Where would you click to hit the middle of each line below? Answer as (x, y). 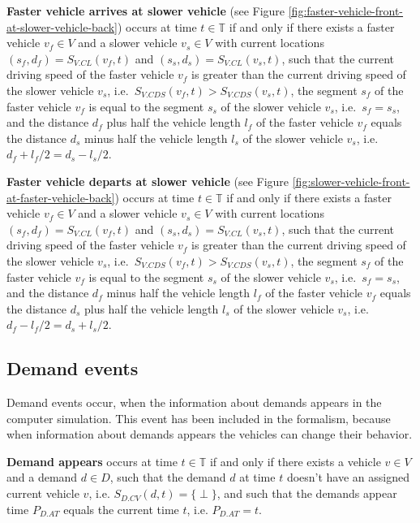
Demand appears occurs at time (92, 461)
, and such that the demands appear (307, 493)
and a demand (42, 477)
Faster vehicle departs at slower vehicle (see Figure (148, 181)
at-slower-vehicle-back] (62, 26)
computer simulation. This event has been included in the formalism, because (199, 418)
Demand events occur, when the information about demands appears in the (194, 402)
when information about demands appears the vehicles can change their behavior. (210, 434)
